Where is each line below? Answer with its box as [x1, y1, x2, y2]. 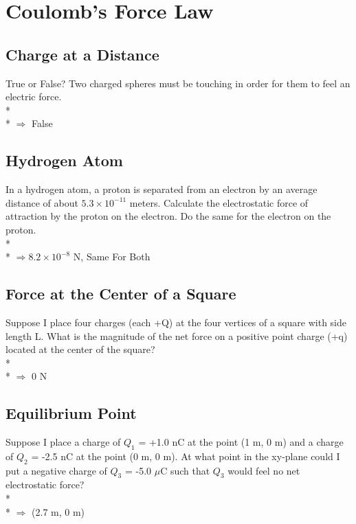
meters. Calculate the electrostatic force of [129, 195, 309, 209]
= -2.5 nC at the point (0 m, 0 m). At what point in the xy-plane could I [31, 448, 340, 463]
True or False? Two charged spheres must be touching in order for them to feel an [5, 76, 351, 90]
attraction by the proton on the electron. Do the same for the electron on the [5, 209, 331, 223]
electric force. [5, 89, 62, 104]
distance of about [5, 195, 78, 209]
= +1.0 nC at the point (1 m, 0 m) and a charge [138, 435, 344, 449]
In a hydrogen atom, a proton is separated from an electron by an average [5, 182, 318, 196]
